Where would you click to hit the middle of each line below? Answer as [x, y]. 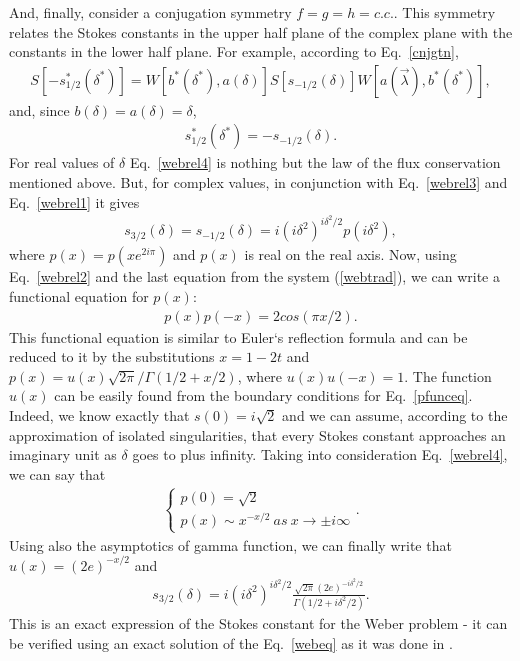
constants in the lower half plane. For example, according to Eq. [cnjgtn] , [234, 51]
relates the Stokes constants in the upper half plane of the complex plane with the [261, 31]
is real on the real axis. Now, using [350, 254]
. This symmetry [444, 12]
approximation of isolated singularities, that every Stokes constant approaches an [257, 434]
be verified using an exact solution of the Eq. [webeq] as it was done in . [231, 642]
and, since [39, 109]
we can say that [57, 473]
